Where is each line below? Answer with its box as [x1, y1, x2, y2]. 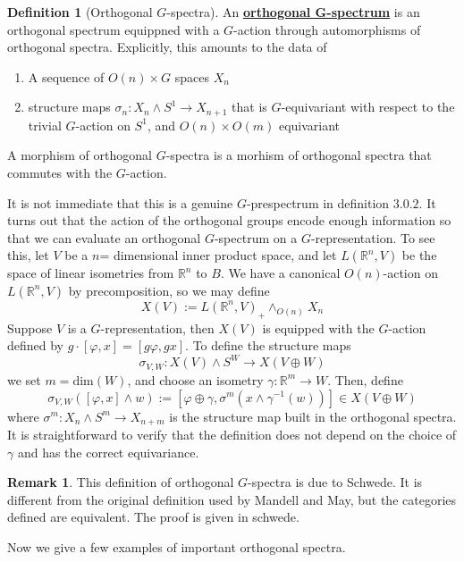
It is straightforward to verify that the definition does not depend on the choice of [7, 424, 457, 443]
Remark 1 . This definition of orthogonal [7, 473, 234, 491]
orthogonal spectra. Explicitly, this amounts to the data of [7, 38, 327, 56]
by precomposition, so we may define [68, 281, 270, 299]
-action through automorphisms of [233, 20, 421, 38]
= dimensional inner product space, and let [99, 246, 337, 264]
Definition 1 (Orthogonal [7, 3, 153, 21]
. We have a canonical [220, 264, 341, 282]
